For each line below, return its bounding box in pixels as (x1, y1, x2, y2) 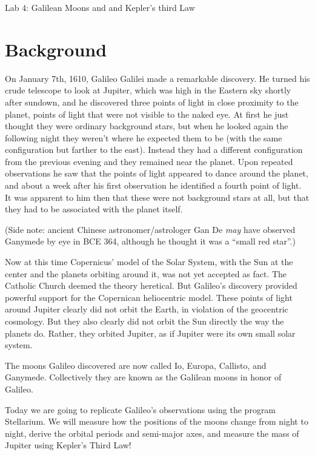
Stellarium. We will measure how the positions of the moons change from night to (5, 415, 308, 428)
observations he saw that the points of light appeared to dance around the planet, (5, 167, 308, 180)
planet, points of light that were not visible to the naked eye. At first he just (5, 107, 289, 120)
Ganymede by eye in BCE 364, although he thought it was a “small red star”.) (5, 235, 296, 248)
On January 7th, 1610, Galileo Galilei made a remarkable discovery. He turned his (5, 72, 310, 84)
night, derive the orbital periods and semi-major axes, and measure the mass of (5, 426, 299, 439)
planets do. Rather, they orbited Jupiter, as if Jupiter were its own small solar (5, 326, 296, 339)
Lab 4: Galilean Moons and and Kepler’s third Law (5, 1, 195, 13)
